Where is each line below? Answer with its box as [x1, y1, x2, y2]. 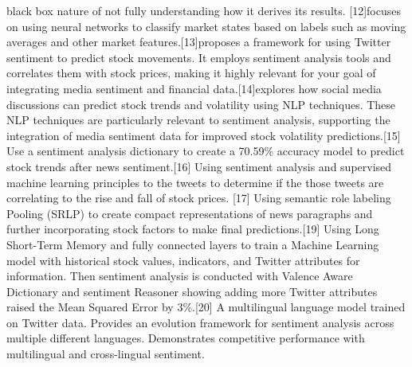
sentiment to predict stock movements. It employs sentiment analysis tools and [6, 49, 391, 65]
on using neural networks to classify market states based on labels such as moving [6, 18, 406, 34]
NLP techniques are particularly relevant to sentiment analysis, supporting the [6, 111, 390, 128]
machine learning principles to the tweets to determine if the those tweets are [6, 174, 384, 190]
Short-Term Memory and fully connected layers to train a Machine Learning [6, 236, 379, 252]
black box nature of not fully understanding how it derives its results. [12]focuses [6, 2, 402, 18]
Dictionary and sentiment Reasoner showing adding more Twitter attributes [6, 283, 378, 299]
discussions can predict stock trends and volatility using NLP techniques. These [6, 96, 396, 112]
